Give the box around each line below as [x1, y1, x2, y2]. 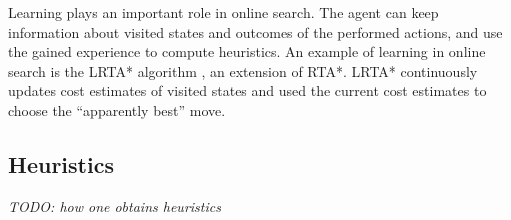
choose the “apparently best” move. [8, 99, 226, 120]
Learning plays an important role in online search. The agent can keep [8, 2, 439, 22]
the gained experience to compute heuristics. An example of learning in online [8, 41, 486, 62]
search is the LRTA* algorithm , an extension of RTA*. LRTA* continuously [8, 60, 478, 81]
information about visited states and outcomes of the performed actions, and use [8, 21, 503, 42]
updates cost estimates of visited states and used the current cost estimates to [8, 80, 487, 101]
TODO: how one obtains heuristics [8, 195, 221, 216]
